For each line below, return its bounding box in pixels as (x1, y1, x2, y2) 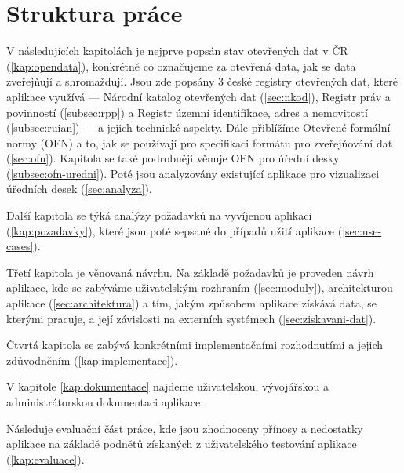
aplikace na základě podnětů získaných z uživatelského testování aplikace (6, 435, 357, 452)
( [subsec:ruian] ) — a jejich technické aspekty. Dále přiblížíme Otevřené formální (6, 119, 391, 136)
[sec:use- (342, 222, 382, 238)
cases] (6, 238, 34, 254)
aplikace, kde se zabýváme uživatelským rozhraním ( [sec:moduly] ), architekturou (6, 279, 393, 296)
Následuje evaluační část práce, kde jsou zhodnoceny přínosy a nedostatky (6, 420, 363, 436)
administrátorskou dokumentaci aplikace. (6, 394, 204, 409)
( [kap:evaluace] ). (6, 450, 85, 467)
